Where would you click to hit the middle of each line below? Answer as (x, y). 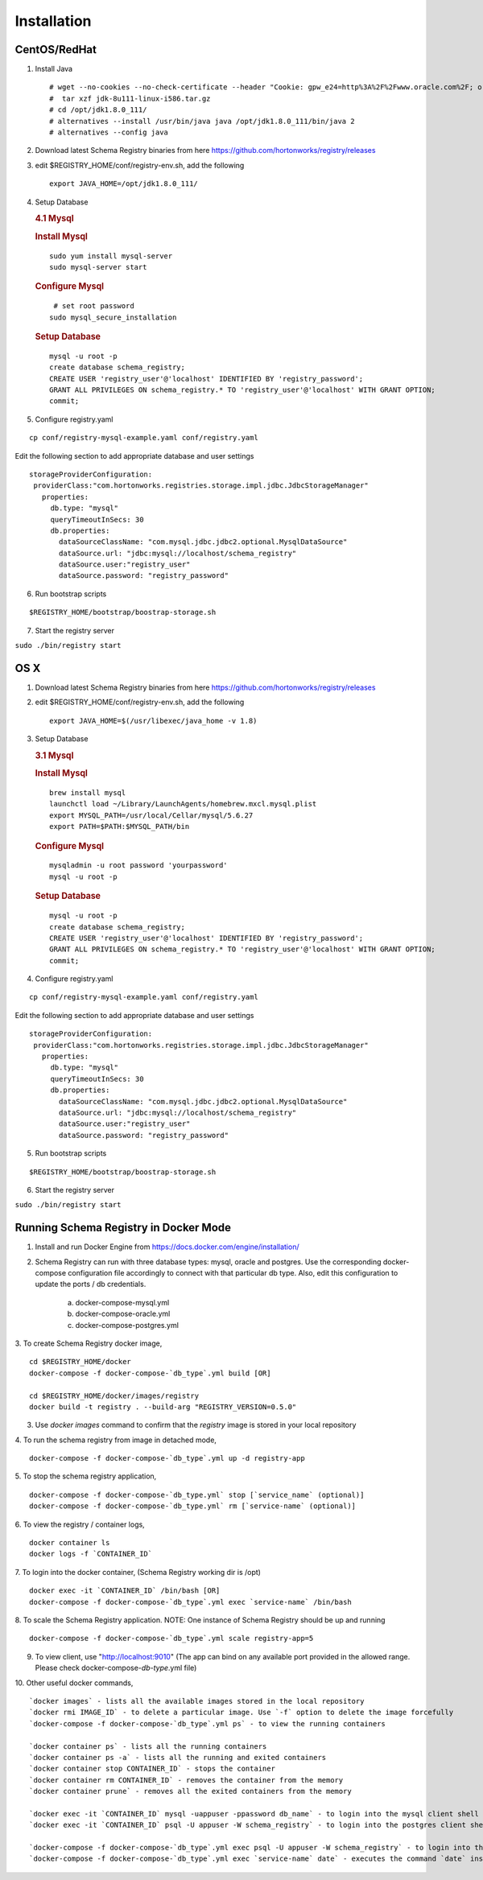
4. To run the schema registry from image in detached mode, (116, 1440)
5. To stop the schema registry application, (86, 1476)
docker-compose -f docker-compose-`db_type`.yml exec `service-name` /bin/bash (190, 1602)
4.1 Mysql (54, 219)
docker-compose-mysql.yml (122, 1302)
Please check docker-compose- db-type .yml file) (116, 1668)
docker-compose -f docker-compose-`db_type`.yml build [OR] (150, 1373)
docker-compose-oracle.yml (123, 1314)
